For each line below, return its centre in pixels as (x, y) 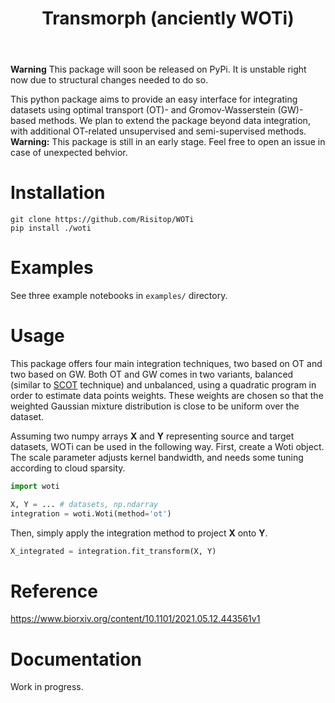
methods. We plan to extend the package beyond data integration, (174, 121)
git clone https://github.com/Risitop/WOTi (102, 220)
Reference (54, 591)
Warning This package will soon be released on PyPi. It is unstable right (158, 69)
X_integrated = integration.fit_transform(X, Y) (113, 551)
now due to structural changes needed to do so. (109, 80)
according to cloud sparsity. (68, 468)
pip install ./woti (51, 228)
